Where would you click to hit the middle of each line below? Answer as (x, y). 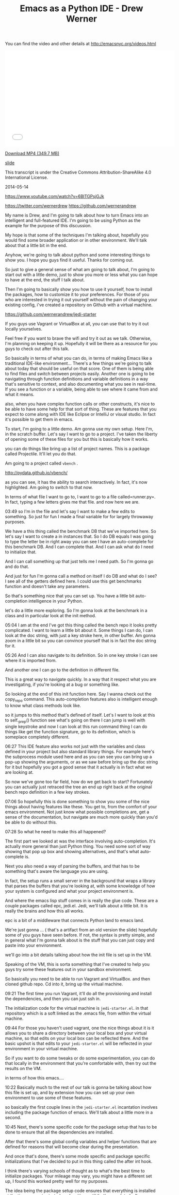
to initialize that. (21, 552)
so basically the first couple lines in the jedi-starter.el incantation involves (81, 1107)
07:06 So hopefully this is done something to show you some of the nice (77, 801)
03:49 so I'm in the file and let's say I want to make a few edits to (70, 511)
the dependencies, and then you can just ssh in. (53, 999)
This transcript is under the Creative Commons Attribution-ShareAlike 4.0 (78, 172)
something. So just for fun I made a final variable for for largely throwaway (79, 517)
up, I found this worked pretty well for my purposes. (57, 1181)
